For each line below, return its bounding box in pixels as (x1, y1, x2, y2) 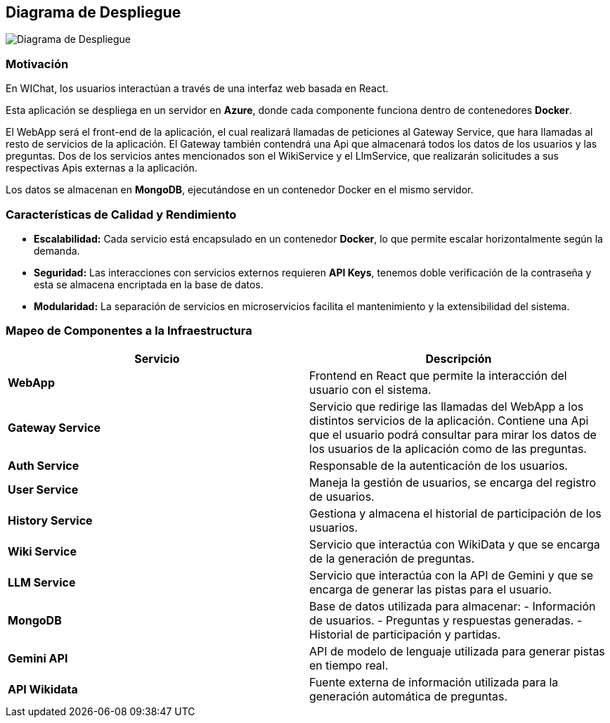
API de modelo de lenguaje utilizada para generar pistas (309, 644, 605, 658)
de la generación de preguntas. (309, 551, 475, 565)
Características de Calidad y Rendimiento (6, 207, 237, 222)
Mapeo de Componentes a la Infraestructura (6, 324, 252, 338)
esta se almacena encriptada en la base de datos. (34, 278, 264, 290)
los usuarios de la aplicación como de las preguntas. (309, 441, 587, 456)
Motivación (6, 56, 69, 71)
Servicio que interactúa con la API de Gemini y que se (309, 568, 594, 582)
